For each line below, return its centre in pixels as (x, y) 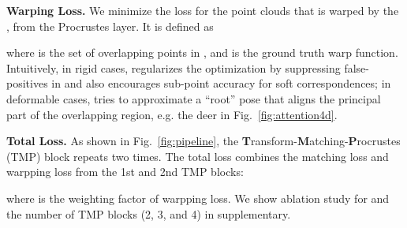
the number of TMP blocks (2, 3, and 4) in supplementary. (149, 213)
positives (27, 83)
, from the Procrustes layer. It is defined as (110, 26)
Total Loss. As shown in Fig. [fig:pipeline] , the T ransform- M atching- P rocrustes (203, 141)
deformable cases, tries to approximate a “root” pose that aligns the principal (194, 98)
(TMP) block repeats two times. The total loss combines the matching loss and (198, 156)
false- (357, 67)
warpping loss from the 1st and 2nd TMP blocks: (125, 172)
